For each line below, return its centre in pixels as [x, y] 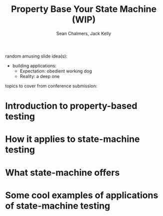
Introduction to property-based [71, 106]
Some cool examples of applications [82, 195]
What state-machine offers [63, 173]
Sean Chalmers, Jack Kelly [84, 33]
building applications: [34, 66]
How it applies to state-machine [73, 139]
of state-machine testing [58, 206]
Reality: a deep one [40, 76]
